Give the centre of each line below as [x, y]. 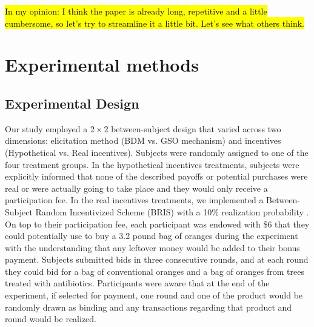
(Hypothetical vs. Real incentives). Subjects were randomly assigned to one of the [157, 152]
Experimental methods [102, 65]
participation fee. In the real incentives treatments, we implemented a [134, 200]
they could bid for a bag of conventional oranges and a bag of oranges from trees [155, 271]
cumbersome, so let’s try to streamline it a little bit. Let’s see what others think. [155, 23]
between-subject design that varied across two [196, 128]
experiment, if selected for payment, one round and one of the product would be [154, 295]
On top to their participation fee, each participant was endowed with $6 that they [157, 224]
